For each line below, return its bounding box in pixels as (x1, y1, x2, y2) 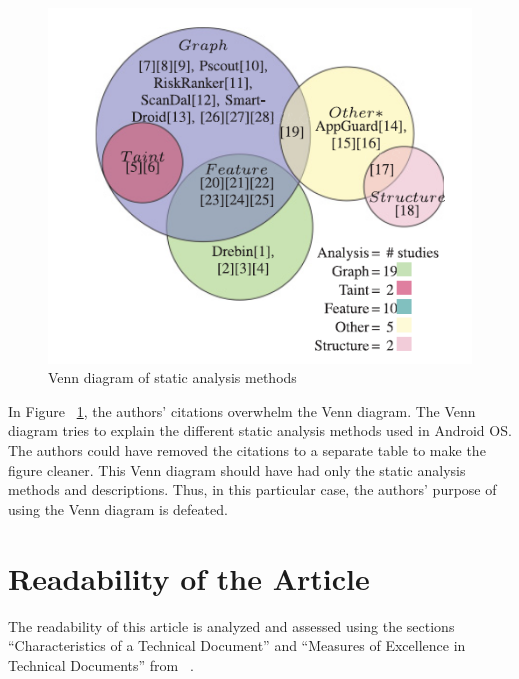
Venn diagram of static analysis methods (48, 367, 297, 388)
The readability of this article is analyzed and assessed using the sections (8, 615, 455, 636)
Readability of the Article (8, 557, 370, 598)
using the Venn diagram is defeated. (8, 498, 228, 519)
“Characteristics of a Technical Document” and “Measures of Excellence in (8, 635, 466, 656)
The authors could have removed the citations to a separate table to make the (8, 440, 486, 461)
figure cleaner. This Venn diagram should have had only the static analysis (8, 459, 466, 480)
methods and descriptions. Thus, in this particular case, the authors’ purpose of (8, 479, 497, 500)
